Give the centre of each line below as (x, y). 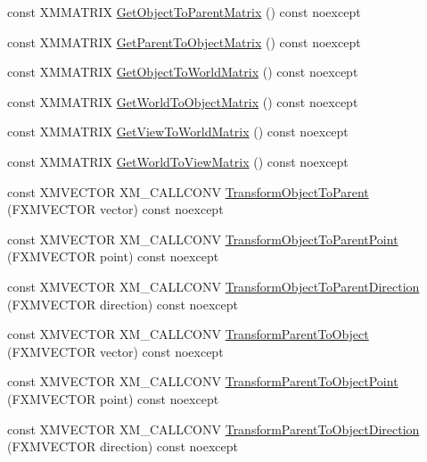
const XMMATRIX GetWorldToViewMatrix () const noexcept (178, 161)
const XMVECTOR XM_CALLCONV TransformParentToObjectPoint (203, 381)
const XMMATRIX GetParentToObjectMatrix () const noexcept (184, 41)
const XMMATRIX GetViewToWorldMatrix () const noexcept (178, 132)
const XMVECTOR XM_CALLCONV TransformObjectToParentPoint (203, 239)
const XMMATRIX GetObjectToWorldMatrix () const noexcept (183, 72)
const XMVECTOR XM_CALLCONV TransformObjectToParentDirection (213, 286)
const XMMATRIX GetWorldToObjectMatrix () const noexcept (183, 101)
